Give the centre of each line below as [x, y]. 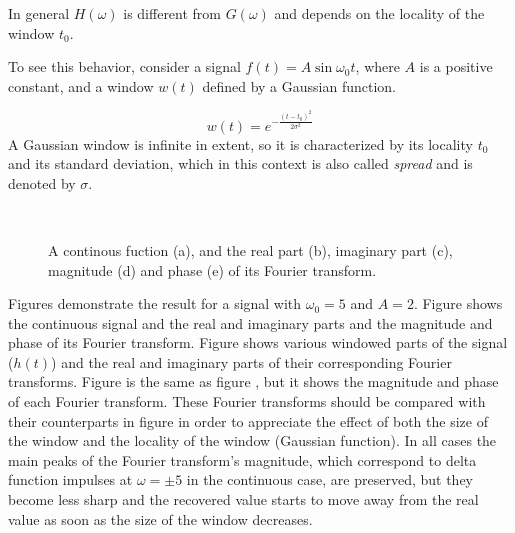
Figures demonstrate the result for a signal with [155, 303]
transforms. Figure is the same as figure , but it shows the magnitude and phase [253, 381]
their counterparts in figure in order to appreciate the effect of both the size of [248, 420]
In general [39, 13]
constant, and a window [81, 85]
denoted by [42, 182]
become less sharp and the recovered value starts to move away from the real [243, 499]
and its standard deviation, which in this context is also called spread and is [240, 163]
